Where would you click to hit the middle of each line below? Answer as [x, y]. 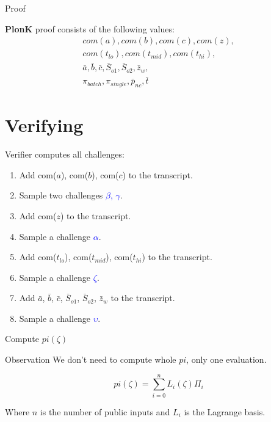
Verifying [44, 125]
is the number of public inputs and [105, 411]
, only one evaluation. [226, 359]
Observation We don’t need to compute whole [91, 359]
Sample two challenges [61, 195]
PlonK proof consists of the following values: [90, 28]
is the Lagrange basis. [225, 411]
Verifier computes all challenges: [65, 154]
